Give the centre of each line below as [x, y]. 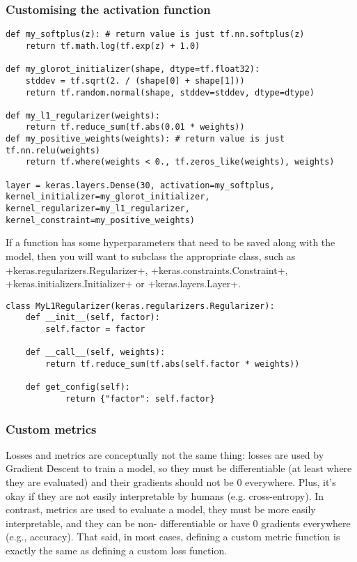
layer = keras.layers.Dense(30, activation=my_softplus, [140, 185]
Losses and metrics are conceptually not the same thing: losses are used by [165, 454]
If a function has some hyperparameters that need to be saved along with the [170, 242]
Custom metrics [51, 428]
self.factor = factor [95, 329]
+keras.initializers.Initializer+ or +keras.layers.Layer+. [123, 283]
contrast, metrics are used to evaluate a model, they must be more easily [161, 509]
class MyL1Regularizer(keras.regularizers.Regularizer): [140, 306]
